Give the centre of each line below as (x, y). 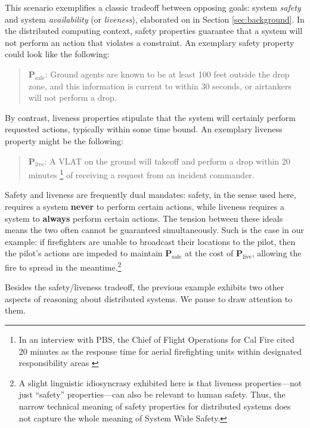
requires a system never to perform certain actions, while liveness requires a (145, 206)
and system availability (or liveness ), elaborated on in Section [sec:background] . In (155, 19)
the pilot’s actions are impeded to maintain (84, 253)
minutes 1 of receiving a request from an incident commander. (141, 174)
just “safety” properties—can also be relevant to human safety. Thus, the (152, 394)
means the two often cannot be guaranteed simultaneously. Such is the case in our (154, 230)
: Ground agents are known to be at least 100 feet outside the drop (167, 74)
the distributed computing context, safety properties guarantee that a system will (154, 31)
